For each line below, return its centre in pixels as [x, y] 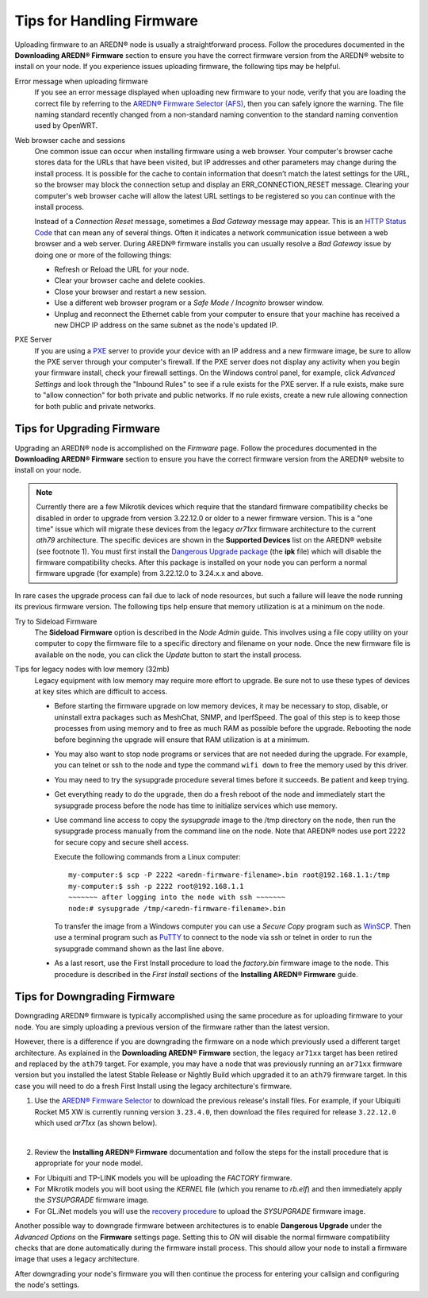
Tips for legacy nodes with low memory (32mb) [92, 669]
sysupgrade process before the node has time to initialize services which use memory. [196, 805]
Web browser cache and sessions [70, 140]
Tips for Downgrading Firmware [95, 997]
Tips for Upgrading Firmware [87, 429]
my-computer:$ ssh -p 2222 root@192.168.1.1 [157, 886]
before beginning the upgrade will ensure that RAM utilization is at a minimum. [182, 740]
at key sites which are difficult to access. [101, 691]
